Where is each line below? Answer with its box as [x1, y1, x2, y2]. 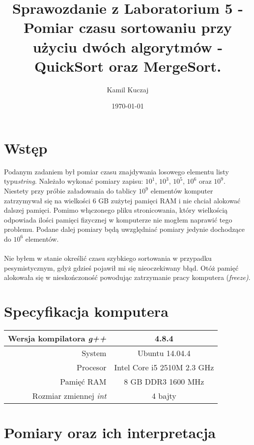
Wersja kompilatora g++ [8, 333, 107, 344]
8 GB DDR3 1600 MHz [124, 376, 204, 388]
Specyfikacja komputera [4, 301, 169, 321]
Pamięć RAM [60, 376, 107, 388]
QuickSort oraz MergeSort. [34, 56, 222, 76]
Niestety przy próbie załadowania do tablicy [4, 186, 137, 195]
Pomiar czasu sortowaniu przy [24, 17, 232, 37]
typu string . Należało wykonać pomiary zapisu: [4, 176, 143, 186]
